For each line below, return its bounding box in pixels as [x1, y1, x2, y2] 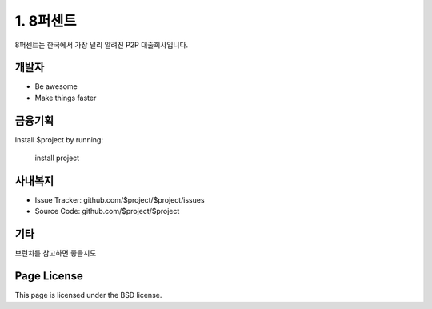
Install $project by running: [14, 134, 104, 144]
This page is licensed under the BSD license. [14, 291, 162, 300]
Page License [14, 269, 84, 283]
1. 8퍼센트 [14, 12, 77, 30]
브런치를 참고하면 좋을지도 [14, 248, 97, 258]
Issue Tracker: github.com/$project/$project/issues [34, 195, 205, 205]
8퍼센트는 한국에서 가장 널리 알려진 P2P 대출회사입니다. [14, 40, 189, 50]
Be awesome [34, 82, 78, 91]
